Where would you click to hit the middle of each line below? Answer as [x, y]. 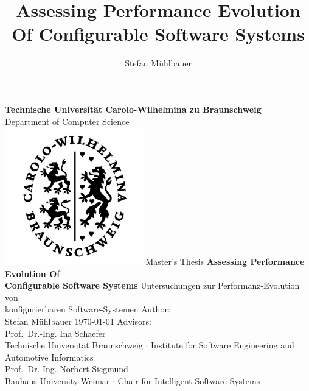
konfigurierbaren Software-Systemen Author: [88, 309]
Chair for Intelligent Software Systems [189, 381]
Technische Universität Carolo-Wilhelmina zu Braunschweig [133, 109]
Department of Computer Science [67, 121]
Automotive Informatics [49, 357]
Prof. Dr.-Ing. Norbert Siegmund [67, 369]
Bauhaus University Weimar [57, 381]
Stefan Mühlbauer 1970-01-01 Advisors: [78, 321]
